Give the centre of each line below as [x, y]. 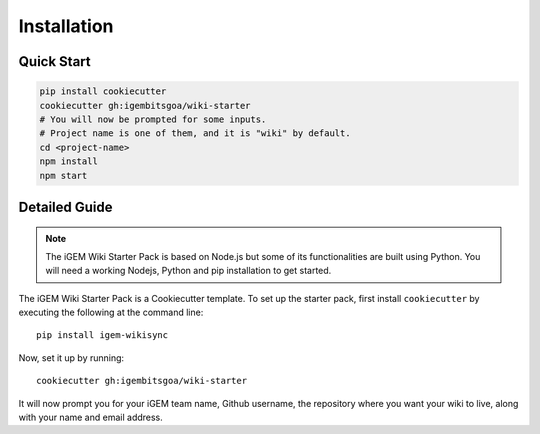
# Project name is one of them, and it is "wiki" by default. [195, 133]
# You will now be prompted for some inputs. [153, 119]
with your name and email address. [91, 417]
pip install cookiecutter [103, 91]
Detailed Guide [66, 206]
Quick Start [54, 61]
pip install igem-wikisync [102, 335]
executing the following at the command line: [111, 312]
